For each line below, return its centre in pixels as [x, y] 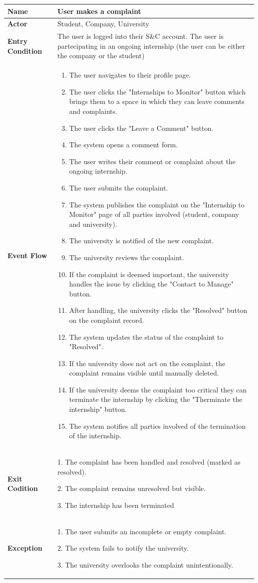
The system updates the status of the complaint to [146, 337]
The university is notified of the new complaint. [141, 241]
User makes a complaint [99, 11]
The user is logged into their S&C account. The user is [140, 36]
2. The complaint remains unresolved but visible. [131, 488]
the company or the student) [101, 55]
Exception [25, 548]
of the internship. [95, 436]
